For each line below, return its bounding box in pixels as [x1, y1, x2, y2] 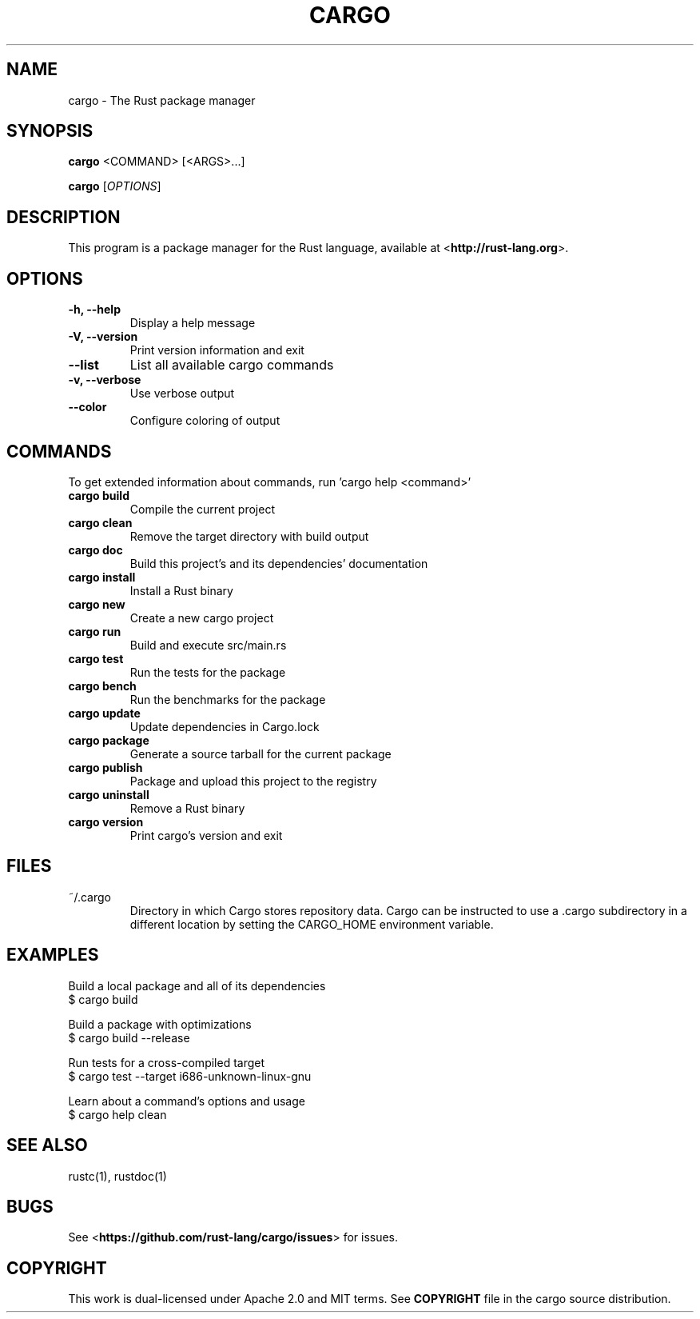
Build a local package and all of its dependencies [68, 978, 326, 993]
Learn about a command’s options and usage [68, 1093, 305, 1108]
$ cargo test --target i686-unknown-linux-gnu [68, 1069, 312, 1083]
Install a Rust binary [129, 583, 233, 598]
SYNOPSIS [6, 121, 93, 142]
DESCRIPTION [6, 206, 121, 227]
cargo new [68, 597, 125, 611]
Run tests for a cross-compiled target [68, 1055, 265, 1069]
